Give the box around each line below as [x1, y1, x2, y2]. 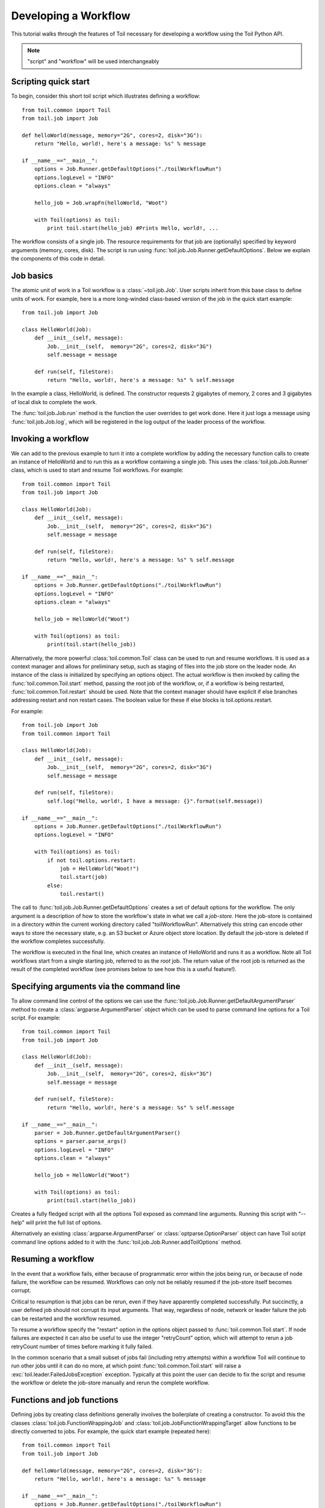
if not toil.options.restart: [47, 857, 137, 864]
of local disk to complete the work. [11, 398, 97, 405]
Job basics [11, 271, 54, 281]
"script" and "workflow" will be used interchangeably [27, 58, 159, 65]
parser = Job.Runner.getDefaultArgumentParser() [34, 1129, 181, 1136]
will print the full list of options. [25, 1218, 102, 1226]
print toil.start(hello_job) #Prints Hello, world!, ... [47, 225, 219, 232]
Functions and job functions [11, 1395, 119, 1405]
